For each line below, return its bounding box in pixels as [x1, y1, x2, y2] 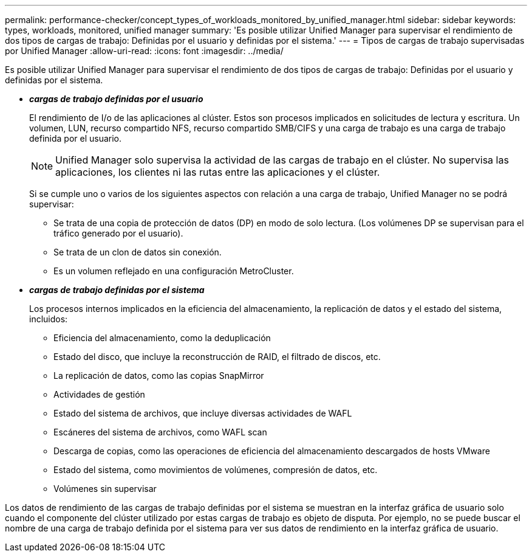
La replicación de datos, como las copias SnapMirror [53, 370, 264, 381]
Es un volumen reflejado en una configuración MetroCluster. [53, 266, 294, 276]
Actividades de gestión [53, 389, 145, 400]
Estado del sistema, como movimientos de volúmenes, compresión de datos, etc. [53, 465, 378, 475]
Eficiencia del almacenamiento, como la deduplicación [53, 333, 271, 343]
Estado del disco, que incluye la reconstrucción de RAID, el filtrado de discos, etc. [53, 351, 381, 362]
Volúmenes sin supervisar [53, 483, 157, 494]
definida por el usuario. [29, 133, 122, 144]
